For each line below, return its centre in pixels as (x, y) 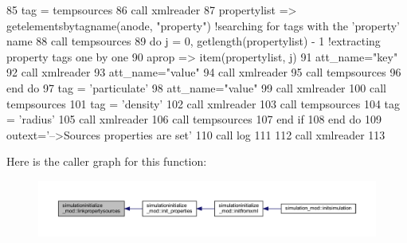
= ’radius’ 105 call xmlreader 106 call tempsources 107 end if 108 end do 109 (194, 119)
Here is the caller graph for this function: (107, 161)
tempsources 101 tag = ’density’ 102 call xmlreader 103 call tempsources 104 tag (203, 103)
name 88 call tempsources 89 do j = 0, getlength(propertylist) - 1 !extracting (194, 41)
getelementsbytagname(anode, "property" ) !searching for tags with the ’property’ (203, 25)
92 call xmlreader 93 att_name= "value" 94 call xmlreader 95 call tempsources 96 (204, 72)
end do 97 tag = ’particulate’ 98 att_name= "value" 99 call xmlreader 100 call (196, 87)
